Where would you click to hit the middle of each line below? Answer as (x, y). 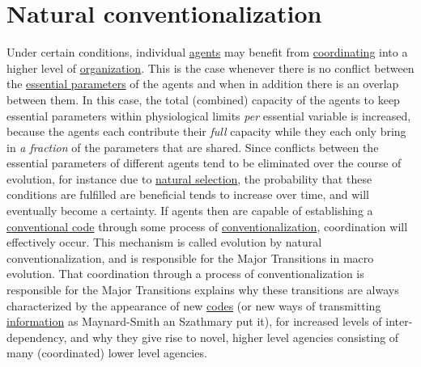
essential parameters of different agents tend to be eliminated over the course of (204, 163)
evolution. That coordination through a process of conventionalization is (185, 274)
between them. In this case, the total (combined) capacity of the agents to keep (203, 99)
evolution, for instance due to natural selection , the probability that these (189, 178)
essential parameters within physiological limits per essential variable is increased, (209, 115)
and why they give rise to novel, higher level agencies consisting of (234, 337)
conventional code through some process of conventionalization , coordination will (207, 226)
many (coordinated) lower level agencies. (107, 353)
